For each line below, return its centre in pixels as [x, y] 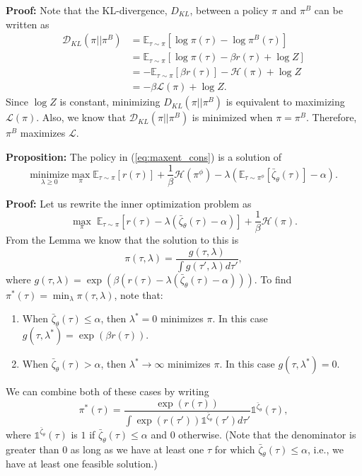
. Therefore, [332, 117]
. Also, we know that [81, 117]
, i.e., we [325, 449]
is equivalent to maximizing [285, 102]
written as [28, 24]
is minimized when [232, 117]
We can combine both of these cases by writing [107, 391]
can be [328, 10]
